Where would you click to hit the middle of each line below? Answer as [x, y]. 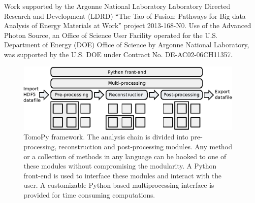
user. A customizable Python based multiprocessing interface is [119, 185]
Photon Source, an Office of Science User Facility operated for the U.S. [111, 35]
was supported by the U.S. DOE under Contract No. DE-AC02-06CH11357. [118, 54]
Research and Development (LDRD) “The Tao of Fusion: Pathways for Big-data [125, 16]
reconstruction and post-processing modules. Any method [145, 146]
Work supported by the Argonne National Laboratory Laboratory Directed [117, 6]
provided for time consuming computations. [89, 194]
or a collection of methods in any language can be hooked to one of [125, 156]
